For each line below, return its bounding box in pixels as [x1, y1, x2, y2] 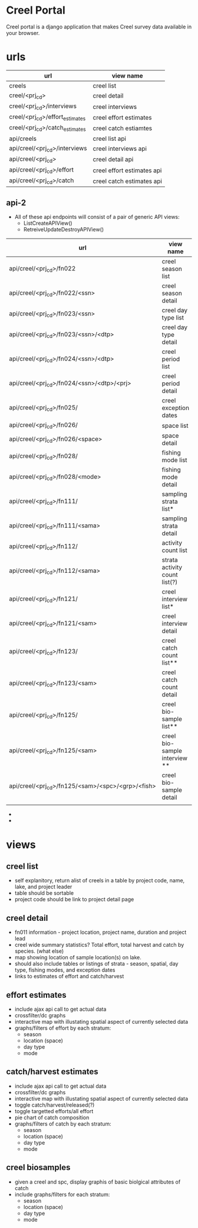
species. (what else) [14, 947, 64, 955]
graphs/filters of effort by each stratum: [14, 1024, 111, 1032]
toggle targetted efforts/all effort [14, 1107, 94, 1114]
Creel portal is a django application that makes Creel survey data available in [6, 23, 192, 30]
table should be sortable [14, 889, 74, 897]
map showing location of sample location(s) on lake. [14, 954, 141, 961]
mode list [161, 456, 187, 465]
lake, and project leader [14, 883, 72, 891]
